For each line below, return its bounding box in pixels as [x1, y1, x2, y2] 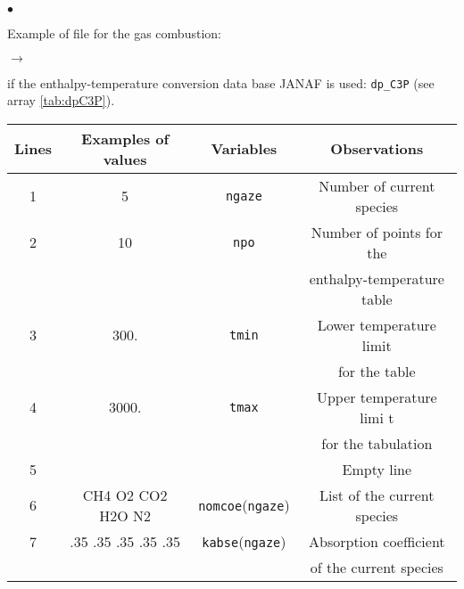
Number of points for [311, 221, 443, 242]
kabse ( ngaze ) [202, 530, 286, 552]
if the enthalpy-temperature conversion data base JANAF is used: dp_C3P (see [7, 73, 435, 92]
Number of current [319, 175, 435, 196]
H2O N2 [99, 504, 151, 526]
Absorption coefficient [309, 530, 445, 552]
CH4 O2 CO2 [82, 484, 168, 505]
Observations [330, 138, 424, 160]
